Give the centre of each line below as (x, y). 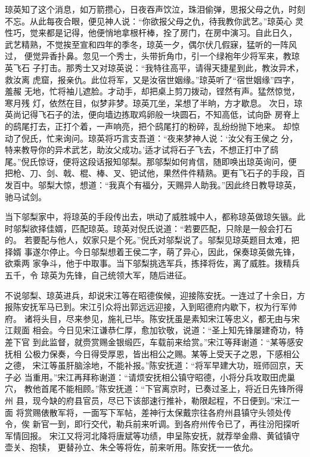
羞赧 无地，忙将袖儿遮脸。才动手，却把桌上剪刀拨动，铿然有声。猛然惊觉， (152, 91)
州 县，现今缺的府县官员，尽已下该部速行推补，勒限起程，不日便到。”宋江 (148, 400)
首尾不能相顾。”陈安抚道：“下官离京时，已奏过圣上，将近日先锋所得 (172, 389)
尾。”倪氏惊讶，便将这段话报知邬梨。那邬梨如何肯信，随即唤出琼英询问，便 (151, 161)
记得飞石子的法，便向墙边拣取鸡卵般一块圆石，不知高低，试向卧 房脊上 (160, 114)
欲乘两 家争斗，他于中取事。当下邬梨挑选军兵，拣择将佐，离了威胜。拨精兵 (152, 263)
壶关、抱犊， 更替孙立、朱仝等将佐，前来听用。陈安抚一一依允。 (131, 447)
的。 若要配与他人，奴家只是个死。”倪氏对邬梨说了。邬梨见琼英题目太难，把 (152, 240)
